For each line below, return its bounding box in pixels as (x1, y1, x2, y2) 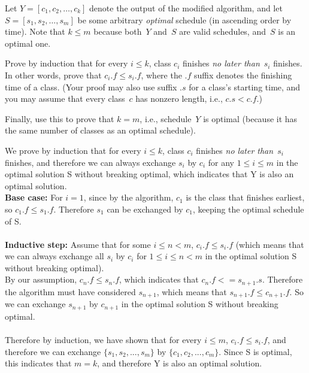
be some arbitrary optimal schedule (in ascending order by (77, 13, 292, 26)
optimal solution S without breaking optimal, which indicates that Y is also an (5, 168, 294, 180)
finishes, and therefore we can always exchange (5, 156, 176, 168)
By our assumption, (5, 273, 77, 286)
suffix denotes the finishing (194, 68, 292, 81)
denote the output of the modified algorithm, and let (89, 2, 283, 14)
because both (93, 25, 142, 38)
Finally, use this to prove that (5, 112, 114, 125)
